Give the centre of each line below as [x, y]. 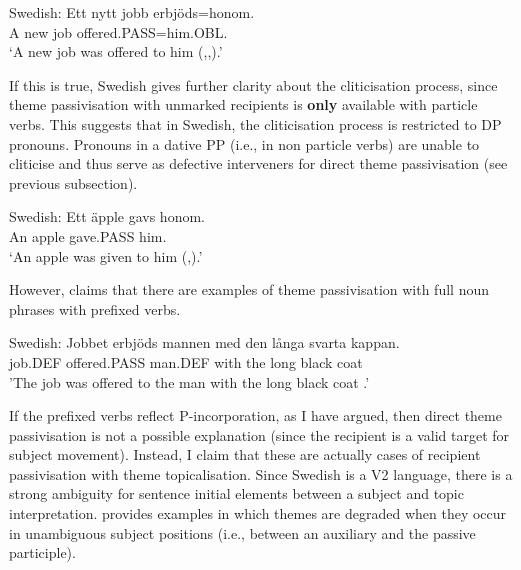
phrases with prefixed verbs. [95, 308]
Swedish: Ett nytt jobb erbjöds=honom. [132, 12]
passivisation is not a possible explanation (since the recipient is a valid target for [259, 434]
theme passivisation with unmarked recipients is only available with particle [243, 104]
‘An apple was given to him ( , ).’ [106, 255]
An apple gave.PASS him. [88, 235]
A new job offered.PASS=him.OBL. [118, 31]
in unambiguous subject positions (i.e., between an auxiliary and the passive [242, 532]
